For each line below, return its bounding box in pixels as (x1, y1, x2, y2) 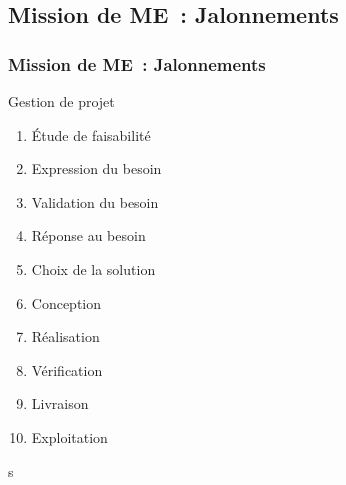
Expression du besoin (31, 158, 162, 179)
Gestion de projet (8, 91, 115, 111)
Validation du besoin (31, 191, 159, 212)
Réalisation (31, 326, 100, 347)
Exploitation (31, 426, 108, 447)
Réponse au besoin (31, 225, 146, 246)
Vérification (31, 359, 103, 380)
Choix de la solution (31, 258, 156, 279)
